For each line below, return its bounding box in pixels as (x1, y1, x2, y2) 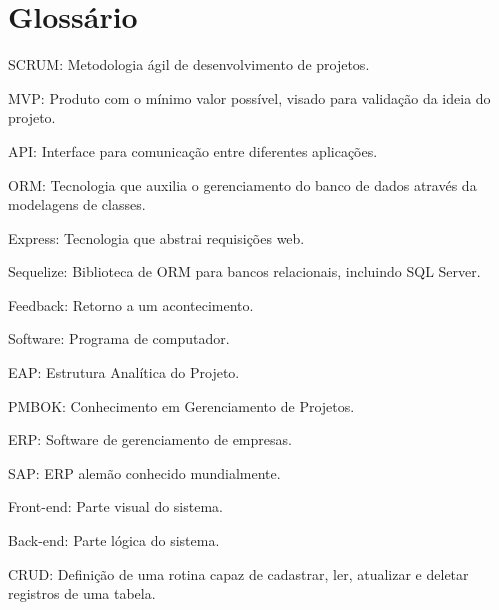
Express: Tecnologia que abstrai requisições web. (8, 227, 305, 248)
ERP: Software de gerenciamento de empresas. (8, 429, 292, 450)
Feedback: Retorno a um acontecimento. (8, 294, 254, 315)
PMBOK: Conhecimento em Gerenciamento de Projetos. (8, 395, 355, 416)
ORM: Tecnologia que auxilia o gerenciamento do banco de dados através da (8, 174, 477, 195)
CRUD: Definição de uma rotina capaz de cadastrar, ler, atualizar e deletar (8, 563, 469, 584)
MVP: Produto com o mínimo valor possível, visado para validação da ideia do (8, 87, 491, 108)
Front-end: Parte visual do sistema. (8, 496, 223, 517)
